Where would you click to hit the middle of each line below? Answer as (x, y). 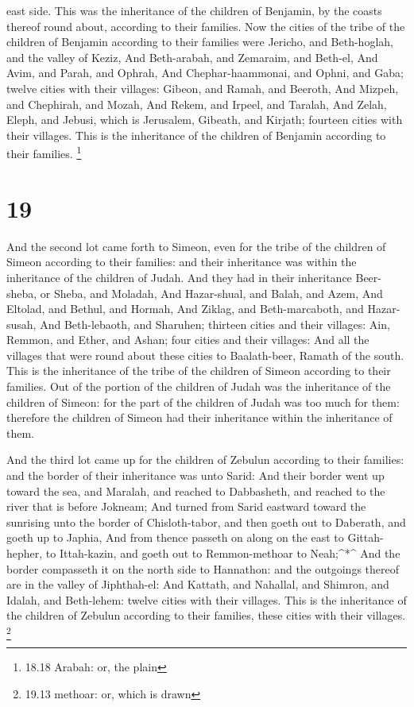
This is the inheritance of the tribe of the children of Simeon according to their (199, 371)
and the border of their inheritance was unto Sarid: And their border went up (195, 475)
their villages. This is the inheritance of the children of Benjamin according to (196, 135)
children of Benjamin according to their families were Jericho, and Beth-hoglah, (200, 42)
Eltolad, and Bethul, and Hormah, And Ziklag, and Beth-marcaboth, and (185, 309)
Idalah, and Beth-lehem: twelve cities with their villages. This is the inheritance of (207, 599)
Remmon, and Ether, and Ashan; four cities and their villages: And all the (188, 340)
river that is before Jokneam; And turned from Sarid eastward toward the (186, 506)
